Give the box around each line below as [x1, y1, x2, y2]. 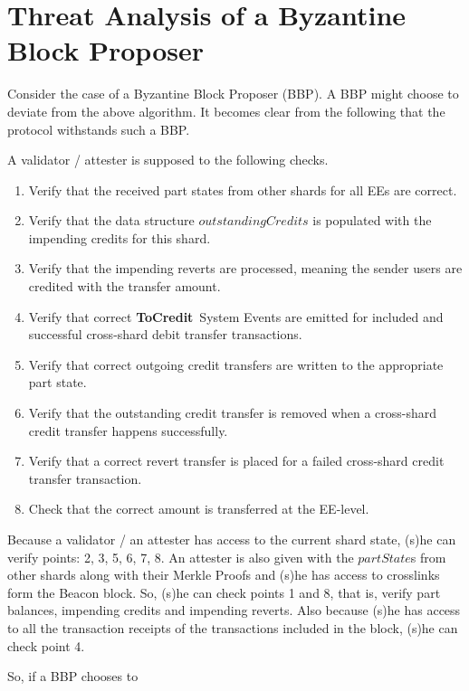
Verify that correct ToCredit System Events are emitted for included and [28, 307, 444, 326]
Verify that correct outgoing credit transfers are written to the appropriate [28, 355, 444, 374]
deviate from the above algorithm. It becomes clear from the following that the [7, 101, 445, 120]
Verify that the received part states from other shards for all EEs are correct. [28, 180, 457, 199]
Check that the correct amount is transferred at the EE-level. [28, 499, 369, 518]
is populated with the [312, 211, 432, 230]
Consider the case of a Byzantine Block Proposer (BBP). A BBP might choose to [7, 84, 459, 103]
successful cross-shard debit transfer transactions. [28, 325, 302, 344]
